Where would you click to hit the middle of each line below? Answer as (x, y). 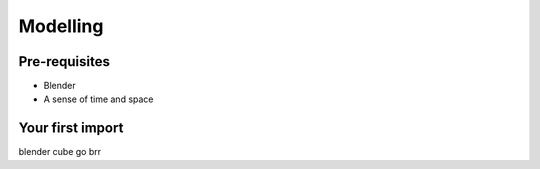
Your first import (71, 128)
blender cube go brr (60, 152)
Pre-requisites (64, 61)
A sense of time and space (98, 99)
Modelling (61, 26)
